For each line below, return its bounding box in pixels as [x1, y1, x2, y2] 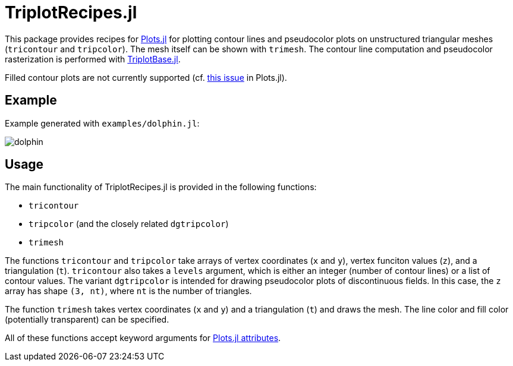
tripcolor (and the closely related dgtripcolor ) [29, 219, 229, 229]
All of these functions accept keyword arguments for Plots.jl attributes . [5, 333, 281, 343]
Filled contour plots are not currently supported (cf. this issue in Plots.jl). [5, 72, 287, 83]
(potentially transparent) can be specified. [5, 314, 169, 325]
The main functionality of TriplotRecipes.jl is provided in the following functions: [5, 182, 317, 193]
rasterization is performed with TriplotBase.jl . [5, 53, 181, 64]
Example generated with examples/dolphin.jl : [5, 118, 200, 128]
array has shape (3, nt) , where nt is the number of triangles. [5, 286, 252, 296]
